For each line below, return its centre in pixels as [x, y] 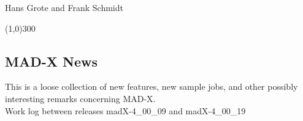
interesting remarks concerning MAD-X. [80, 98]
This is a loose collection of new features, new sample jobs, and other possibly [151, 86]
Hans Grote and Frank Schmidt [64, 7]
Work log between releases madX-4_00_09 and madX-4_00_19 [125, 110]
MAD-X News [51, 61]
